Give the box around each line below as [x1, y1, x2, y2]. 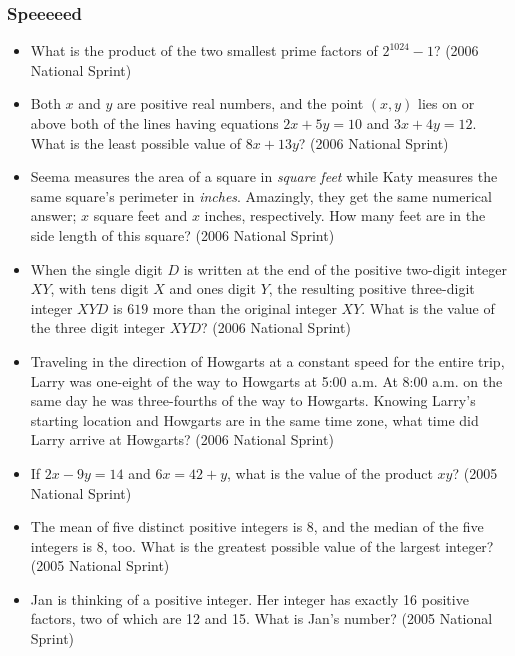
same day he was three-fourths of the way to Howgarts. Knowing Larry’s [30, 390, 476, 411]
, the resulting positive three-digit [268, 278, 475, 299]
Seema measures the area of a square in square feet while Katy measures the [30, 166, 498, 187]
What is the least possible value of [30, 132, 242, 153]
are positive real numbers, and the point [117, 93, 364, 114]
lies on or [418, 93, 475, 114]
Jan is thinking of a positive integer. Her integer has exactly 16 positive [30, 588, 469, 609]
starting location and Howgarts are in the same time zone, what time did [30, 409, 479, 430]
